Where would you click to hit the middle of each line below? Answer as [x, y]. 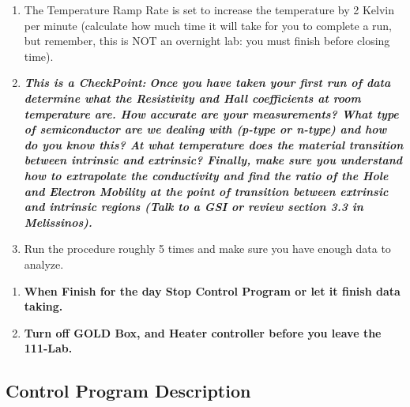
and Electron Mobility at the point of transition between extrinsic [206, 191]
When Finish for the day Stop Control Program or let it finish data [212, 290]
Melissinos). [58, 222]
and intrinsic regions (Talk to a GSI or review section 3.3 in [194, 207]
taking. [43, 306]
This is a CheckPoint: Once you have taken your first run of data [207, 83]
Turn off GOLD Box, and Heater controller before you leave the [203, 332]
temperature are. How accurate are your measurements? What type [211, 113]
